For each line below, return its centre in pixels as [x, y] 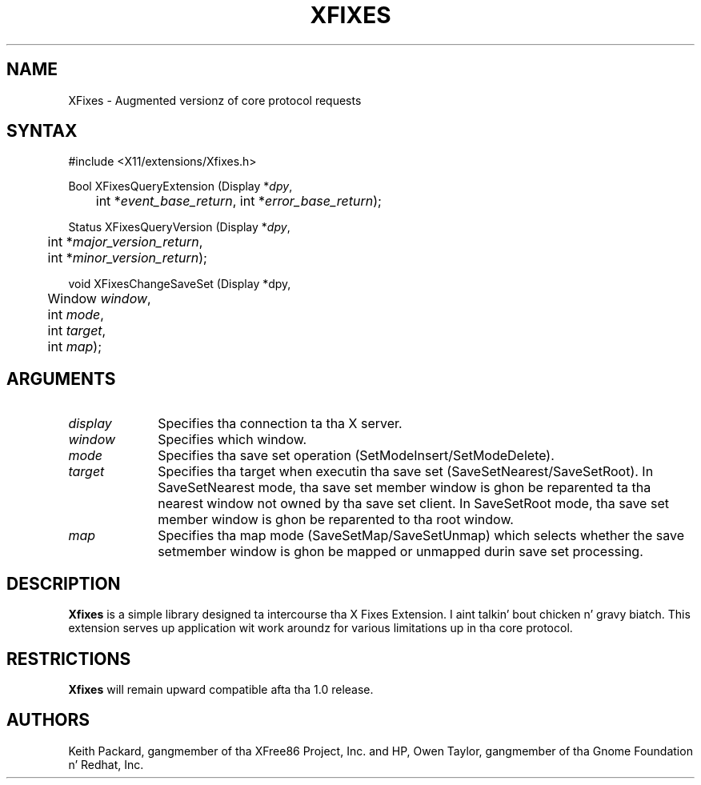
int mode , [76, 315]
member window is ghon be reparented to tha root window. [336, 520]
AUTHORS [48, 720]
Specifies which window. [232, 440]
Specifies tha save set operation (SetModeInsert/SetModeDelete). [356, 456]
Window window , [99, 299]
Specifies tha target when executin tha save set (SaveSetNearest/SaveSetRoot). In [406, 472]
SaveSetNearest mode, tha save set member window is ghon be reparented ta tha [405, 488]
